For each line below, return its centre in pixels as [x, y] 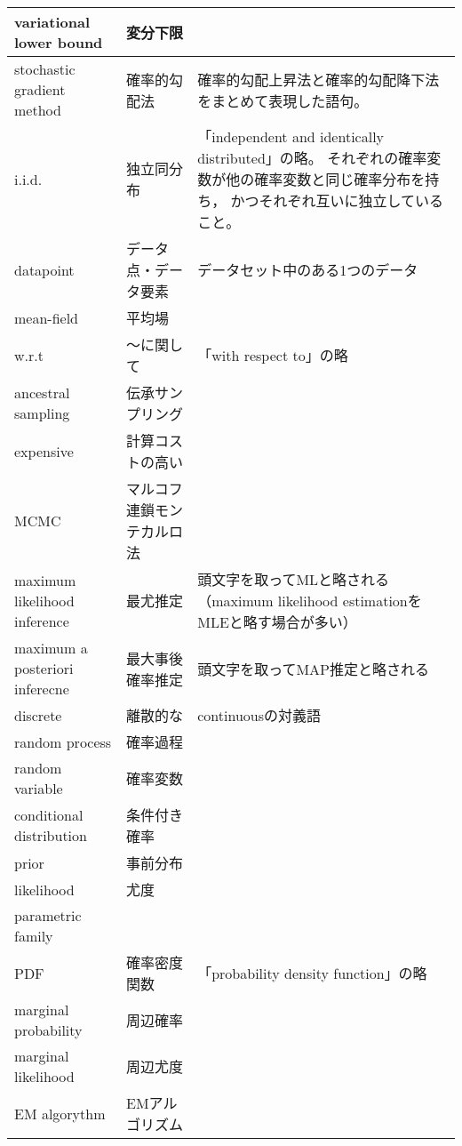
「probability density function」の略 [312, 973]
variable [39, 788]
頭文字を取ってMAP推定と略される [313, 669]
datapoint [44, 269]
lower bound [59, 42]
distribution [51, 835]
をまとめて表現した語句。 [283, 100]
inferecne [42, 689]
